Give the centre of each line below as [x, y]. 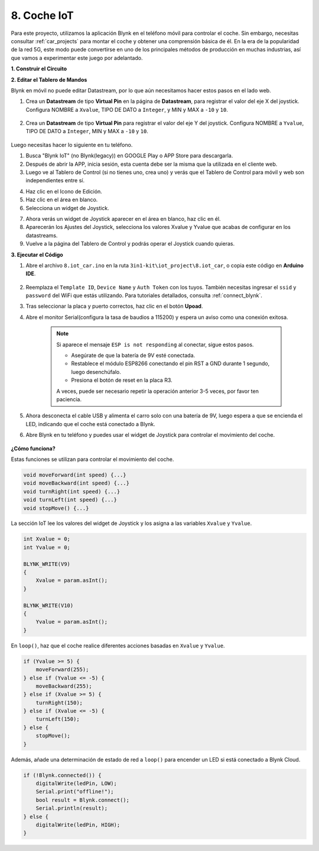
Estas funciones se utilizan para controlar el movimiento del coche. [92, 459]
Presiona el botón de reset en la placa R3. [122, 380]
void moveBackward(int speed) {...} [77, 483]
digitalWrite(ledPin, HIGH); [78, 825]
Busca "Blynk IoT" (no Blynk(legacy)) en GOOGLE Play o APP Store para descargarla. [129, 156]
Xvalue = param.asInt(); [72, 581]
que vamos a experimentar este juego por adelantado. [77, 58]
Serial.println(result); [72, 808]
